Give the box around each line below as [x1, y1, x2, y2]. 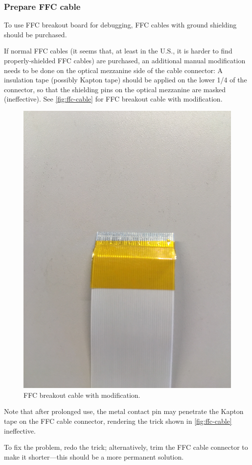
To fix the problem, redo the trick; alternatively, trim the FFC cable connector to [4, 442, 248, 452]
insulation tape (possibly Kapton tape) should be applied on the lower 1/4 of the [4, 75, 247, 85]
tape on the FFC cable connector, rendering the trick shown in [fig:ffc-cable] [4, 416, 232, 426]
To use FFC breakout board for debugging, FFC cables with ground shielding [4, 20, 237, 30]
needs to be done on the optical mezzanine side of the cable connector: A [4, 65, 223, 75]
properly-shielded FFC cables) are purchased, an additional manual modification [4, 55, 246, 65]
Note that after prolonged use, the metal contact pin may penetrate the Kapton [4, 406, 244, 416]
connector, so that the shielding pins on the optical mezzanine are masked [4, 84, 226, 94]
